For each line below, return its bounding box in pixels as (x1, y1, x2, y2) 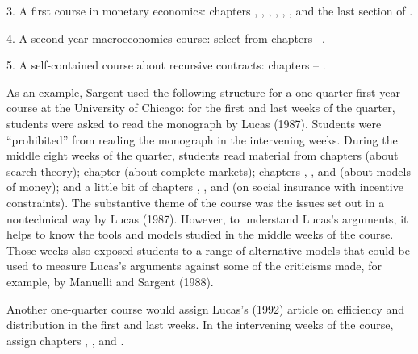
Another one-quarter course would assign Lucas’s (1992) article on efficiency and (6, 300, 405, 317)
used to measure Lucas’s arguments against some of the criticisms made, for (6, 257, 382, 274)
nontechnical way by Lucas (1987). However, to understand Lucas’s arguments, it (6, 210, 408, 227)
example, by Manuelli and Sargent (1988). (6, 273, 214, 289)
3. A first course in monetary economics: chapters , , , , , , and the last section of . (6, 2, 413, 19)
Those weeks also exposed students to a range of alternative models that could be (6, 241, 410, 258)
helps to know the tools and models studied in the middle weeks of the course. (6, 226, 394, 243)
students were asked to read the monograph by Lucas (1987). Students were (6, 115, 382, 131)
